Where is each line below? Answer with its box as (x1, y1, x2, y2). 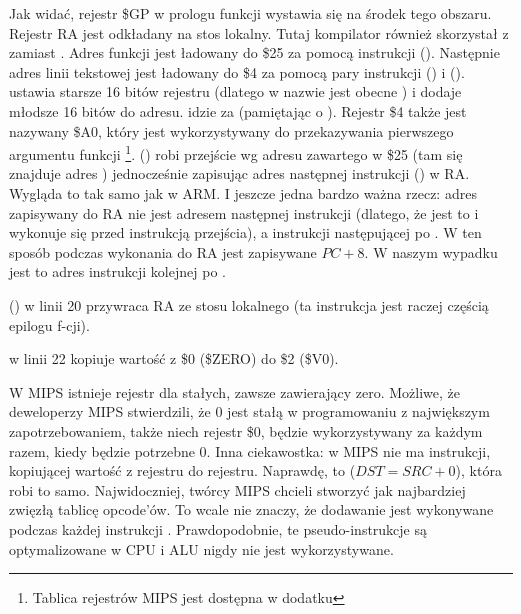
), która (455, 460, 502, 481)
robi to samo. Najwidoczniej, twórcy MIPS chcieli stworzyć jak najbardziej (9, 479, 466, 500)
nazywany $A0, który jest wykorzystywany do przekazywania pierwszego (9, 120, 454, 141)
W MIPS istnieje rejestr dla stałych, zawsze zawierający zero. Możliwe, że (9, 381, 460, 402)
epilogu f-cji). (9, 314, 90, 335)
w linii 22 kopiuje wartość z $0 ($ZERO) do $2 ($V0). (9, 348, 339, 369)
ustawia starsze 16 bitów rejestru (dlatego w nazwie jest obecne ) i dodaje (9, 81, 462, 102)
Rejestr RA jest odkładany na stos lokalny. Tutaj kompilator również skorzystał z (9, 22, 509, 43)
